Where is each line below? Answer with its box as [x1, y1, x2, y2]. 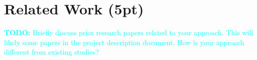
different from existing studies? [4, 47, 99, 57]
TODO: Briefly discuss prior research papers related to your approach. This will [4, 27, 253, 38]
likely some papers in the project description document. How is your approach [4, 37, 244, 47]
